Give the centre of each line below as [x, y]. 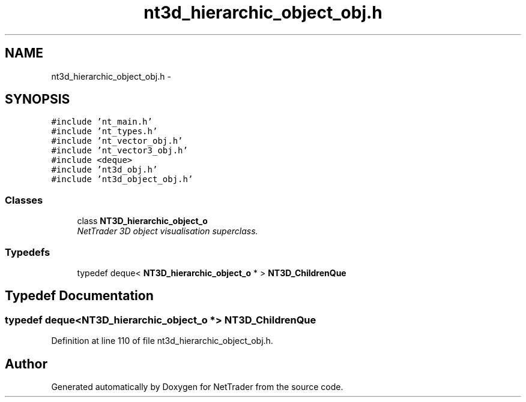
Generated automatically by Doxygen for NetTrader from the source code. [197, 387]
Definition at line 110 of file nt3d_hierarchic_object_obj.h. [162, 341]
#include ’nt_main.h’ [102, 122]
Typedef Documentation [79, 296]
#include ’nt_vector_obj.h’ [117, 141]
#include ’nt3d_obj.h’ [104, 170]
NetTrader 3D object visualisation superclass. [168, 231]
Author [26, 364]
